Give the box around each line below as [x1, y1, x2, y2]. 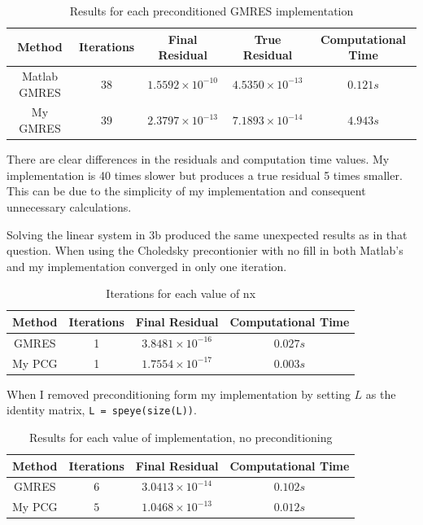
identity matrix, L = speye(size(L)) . [7, 401, 197, 418]
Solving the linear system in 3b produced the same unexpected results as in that [7, 225, 408, 243]
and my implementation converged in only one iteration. [7, 257, 287, 274]
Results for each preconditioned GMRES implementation [69, 2, 354, 19]
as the [365, 385, 396, 402]
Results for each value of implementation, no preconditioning [28, 428, 333, 445]
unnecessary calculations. [7, 198, 132, 215]
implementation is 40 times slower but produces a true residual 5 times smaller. [7, 166, 403, 183]
